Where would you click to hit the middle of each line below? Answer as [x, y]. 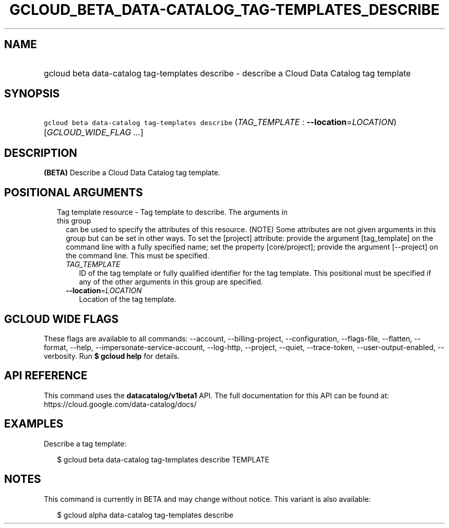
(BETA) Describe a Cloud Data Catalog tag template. [132, 173]
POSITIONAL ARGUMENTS [74, 192]
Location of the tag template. [128, 299]
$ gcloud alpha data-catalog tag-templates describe [145, 515]
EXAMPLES [34, 424]
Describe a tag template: [85, 443]
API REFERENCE [46, 376]
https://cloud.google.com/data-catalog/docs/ [120, 404]
